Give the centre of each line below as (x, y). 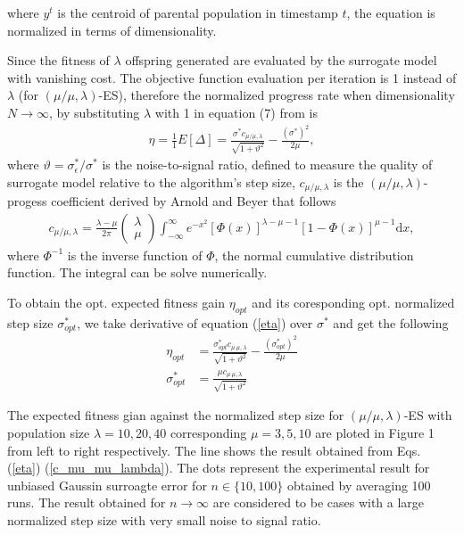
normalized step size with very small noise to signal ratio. (164, 519)
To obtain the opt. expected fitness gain (116, 303)
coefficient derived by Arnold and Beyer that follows (194, 201)
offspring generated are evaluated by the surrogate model (281, 60)
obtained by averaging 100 (359, 485)
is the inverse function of (135, 255)
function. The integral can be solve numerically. (137, 272)
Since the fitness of (58, 60)
